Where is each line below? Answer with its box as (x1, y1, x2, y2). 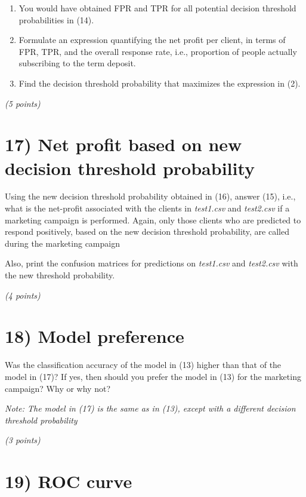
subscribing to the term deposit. (18, 57, 136, 69)
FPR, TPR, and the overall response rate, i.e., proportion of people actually (18, 45, 297, 57)
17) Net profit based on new (5, 132, 242, 157)
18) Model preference (5, 324, 184, 348)
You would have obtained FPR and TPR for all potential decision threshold (18, 2, 296, 14)
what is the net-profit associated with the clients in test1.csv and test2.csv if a (5, 202, 290, 214)
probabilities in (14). (18, 13, 94, 26)
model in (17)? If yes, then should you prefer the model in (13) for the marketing (5, 370, 301, 382)
